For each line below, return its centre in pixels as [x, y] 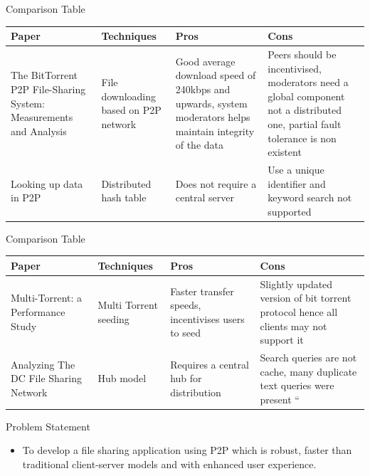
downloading [129, 96]
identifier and [297, 183]
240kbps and [203, 89]
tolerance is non [302, 138]
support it [282, 340]
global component [306, 96]
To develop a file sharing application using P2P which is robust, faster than [187, 450]
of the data [199, 145]
